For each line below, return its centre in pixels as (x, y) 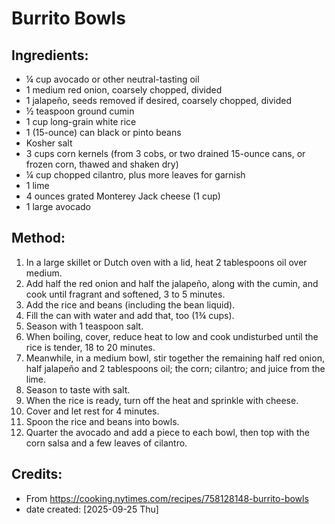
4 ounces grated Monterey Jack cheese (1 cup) (123, 196)
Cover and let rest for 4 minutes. (92, 411)
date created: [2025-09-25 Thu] (92, 509)
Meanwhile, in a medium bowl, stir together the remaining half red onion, (175, 358)
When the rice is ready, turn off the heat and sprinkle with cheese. (162, 400)
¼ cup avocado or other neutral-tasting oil (112, 79)
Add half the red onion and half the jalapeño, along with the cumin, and (172, 283)
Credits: (37, 474)
